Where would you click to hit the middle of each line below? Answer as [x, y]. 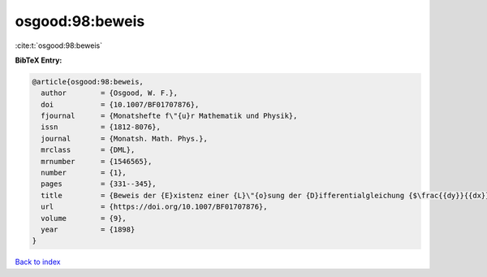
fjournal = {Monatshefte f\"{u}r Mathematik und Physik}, [169, 116]
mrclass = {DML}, [88, 150]
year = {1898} [88, 229]
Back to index [38, 262]
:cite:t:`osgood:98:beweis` [59, 45]
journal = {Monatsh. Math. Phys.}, [125, 138]
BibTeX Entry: [39, 60]
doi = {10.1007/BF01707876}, [120, 104]
